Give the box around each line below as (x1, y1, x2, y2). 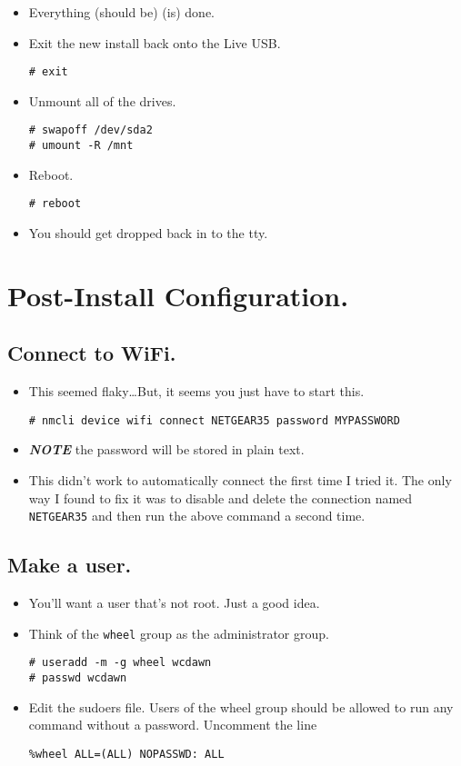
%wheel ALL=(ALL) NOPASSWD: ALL (28, 747, 225, 761)
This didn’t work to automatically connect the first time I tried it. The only (28, 471, 452, 490)
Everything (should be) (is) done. (28, 3, 215, 21)
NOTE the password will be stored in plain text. (28, 440, 305, 459)
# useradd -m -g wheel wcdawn (28, 656, 212, 670)
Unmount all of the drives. (28, 91, 176, 110)
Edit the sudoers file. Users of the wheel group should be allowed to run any (28, 697, 454, 716)
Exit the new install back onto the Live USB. (28, 33, 281, 52)
